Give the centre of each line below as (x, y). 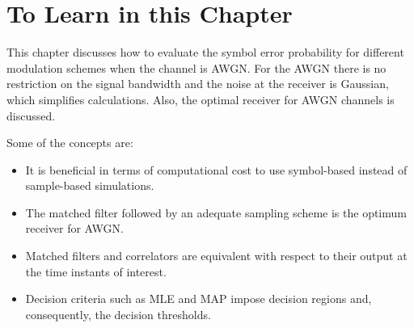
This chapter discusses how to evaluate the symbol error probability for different (205, 52)
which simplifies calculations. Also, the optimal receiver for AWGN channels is (201, 99)
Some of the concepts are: (70, 143)
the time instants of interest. (96, 271)
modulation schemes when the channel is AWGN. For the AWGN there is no (196, 67)
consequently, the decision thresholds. (118, 314)
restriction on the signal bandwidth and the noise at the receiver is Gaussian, (198, 84)
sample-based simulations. (90, 185)
